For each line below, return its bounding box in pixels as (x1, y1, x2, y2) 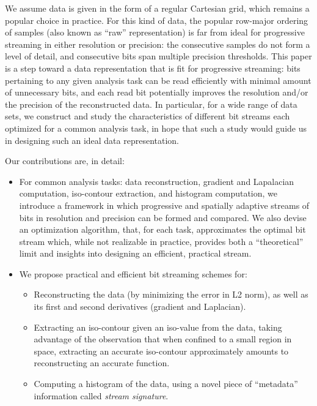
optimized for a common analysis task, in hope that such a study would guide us (5, 121, 307, 134)
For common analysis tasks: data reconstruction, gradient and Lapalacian (19, 175, 294, 187)
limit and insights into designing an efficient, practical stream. (19, 247, 252, 260)
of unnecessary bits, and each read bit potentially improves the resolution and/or (5, 86, 308, 99)
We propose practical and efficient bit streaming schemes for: (19, 267, 247, 280)
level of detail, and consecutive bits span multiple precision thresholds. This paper (5, 50, 312, 62)
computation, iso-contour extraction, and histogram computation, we (19, 187, 278, 200)
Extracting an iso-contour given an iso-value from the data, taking (34, 320, 282, 333)
